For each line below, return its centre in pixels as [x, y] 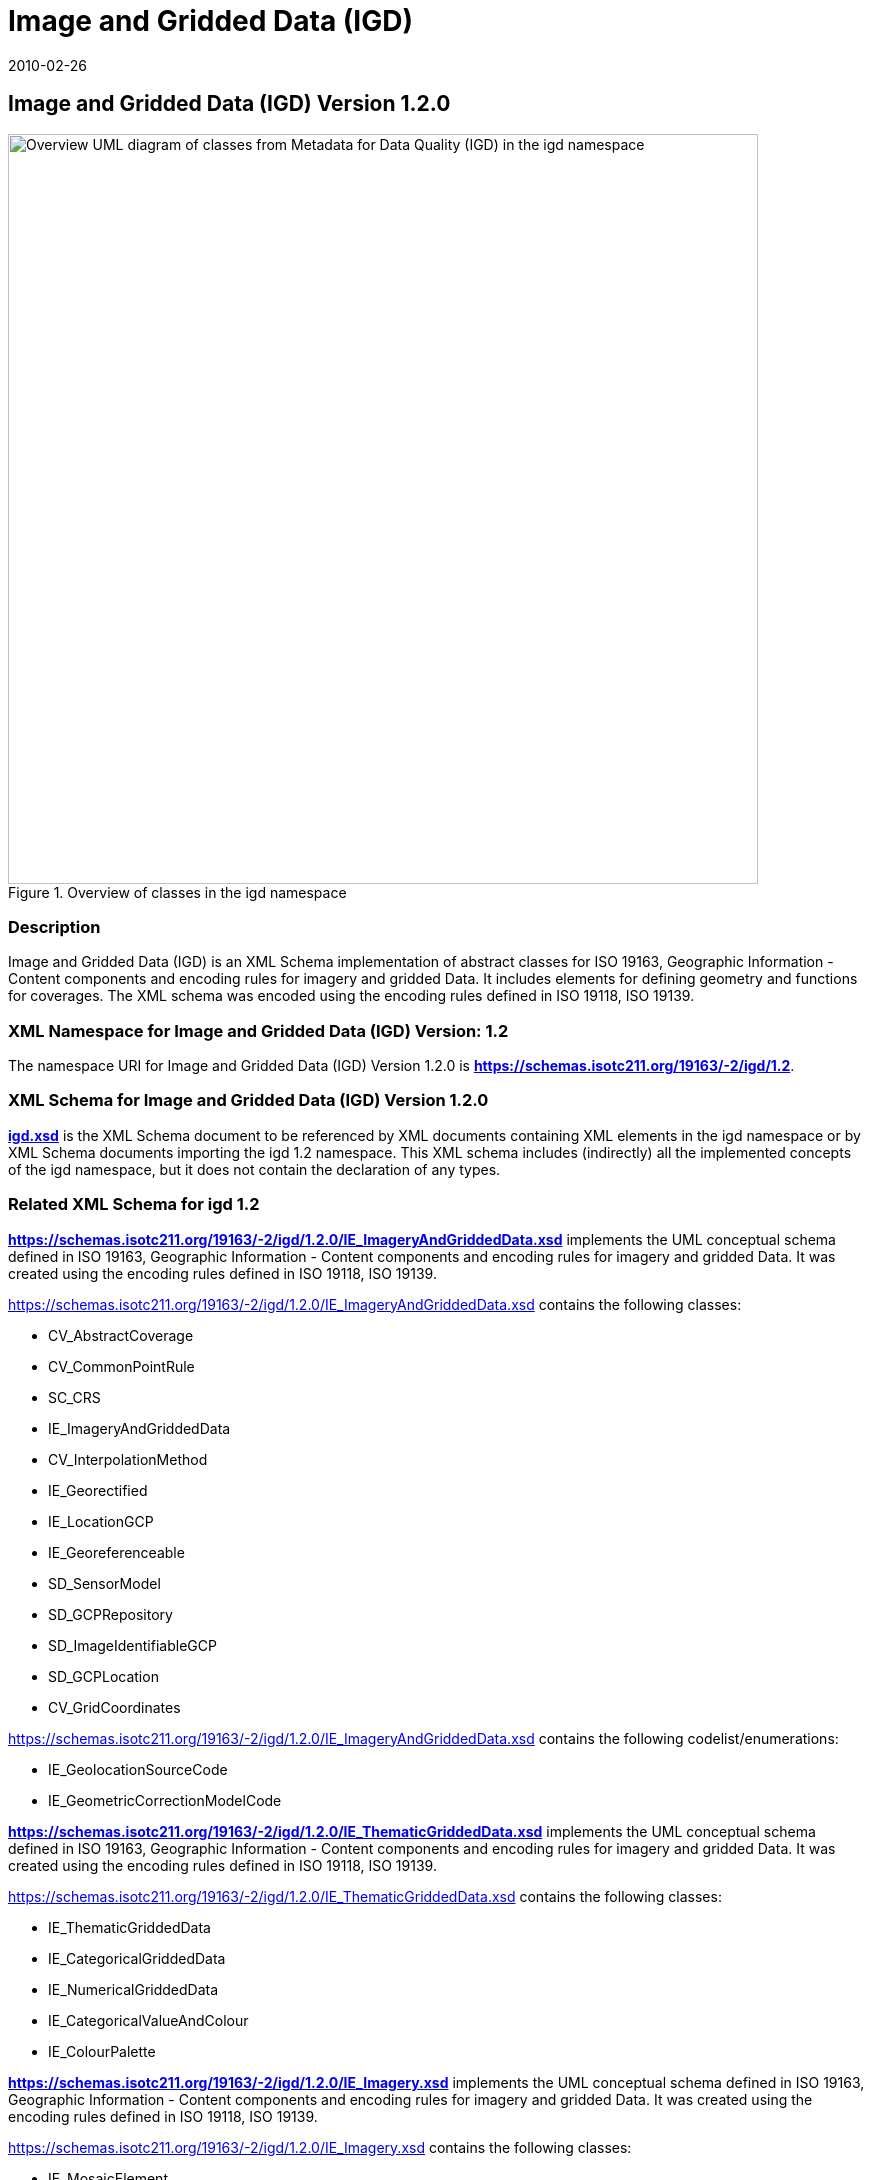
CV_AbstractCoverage [121, 1335]
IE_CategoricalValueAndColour [148, 2020]
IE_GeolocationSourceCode [138, 1769]
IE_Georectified [98, 1490]
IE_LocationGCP [101, 1521]
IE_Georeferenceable [116, 1552]
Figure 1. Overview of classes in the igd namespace [177, 892]
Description [54, 926]
